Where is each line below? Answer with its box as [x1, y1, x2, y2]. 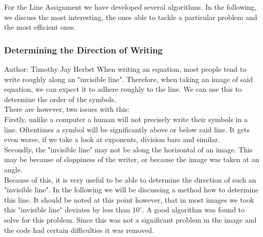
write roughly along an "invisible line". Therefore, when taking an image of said [4, 73, 253, 84]
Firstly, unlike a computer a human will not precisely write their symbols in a [4, 113, 248, 124]
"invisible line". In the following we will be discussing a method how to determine [4, 184, 259, 195]
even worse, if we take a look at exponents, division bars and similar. [4, 134, 220, 145]
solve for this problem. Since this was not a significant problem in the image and [4, 214, 257, 225]
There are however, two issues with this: [4, 104, 130, 114]
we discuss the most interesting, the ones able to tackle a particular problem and [4, 11, 257, 22]
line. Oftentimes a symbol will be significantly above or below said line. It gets [4, 124, 250, 134]
